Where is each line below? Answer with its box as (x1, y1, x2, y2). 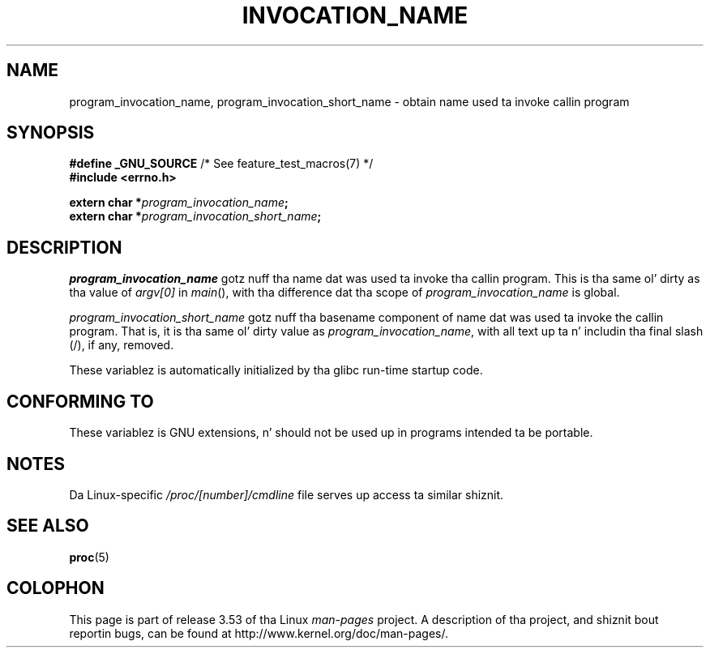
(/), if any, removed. (69, 338, 174, 353)
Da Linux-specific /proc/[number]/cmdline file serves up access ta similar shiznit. (69, 487, 504, 502)
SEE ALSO (6, 515, 89, 536)
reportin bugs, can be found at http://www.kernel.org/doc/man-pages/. (69, 626, 449, 640)
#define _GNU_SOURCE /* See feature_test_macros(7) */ (69, 156, 374, 171)
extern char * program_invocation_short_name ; (69, 209, 322, 224)
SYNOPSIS (6, 122, 95, 143)
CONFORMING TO (6, 391, 154, 412)
